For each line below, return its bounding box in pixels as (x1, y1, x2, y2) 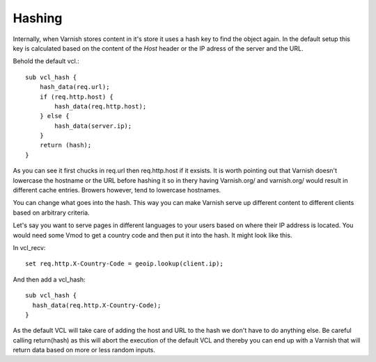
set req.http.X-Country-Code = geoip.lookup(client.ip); (25, 260, 224, 268)
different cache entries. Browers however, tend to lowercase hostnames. (13, 186, 221, 195)
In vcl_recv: (13, 243, 46, 252)
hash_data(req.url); (39, 83, 110, 91)
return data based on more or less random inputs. (13, 346, 156, 354)
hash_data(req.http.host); (54, 102, 147, 110)
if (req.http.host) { (39, 92, 114, 101)
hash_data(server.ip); (54, 122, 132, 130)
